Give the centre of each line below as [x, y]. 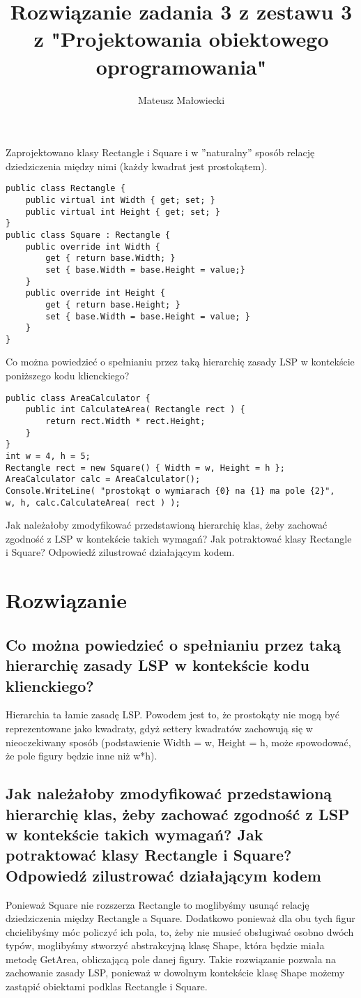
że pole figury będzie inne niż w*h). [82, 756]
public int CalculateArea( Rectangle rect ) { [135, 410]
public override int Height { [95, 293]
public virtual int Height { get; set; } [123, 212]
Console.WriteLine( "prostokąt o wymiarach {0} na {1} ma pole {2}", [170, 491]
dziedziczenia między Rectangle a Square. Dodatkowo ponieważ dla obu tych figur [180, 918]
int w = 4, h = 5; [48, 456]
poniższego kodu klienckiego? [68, 376]
